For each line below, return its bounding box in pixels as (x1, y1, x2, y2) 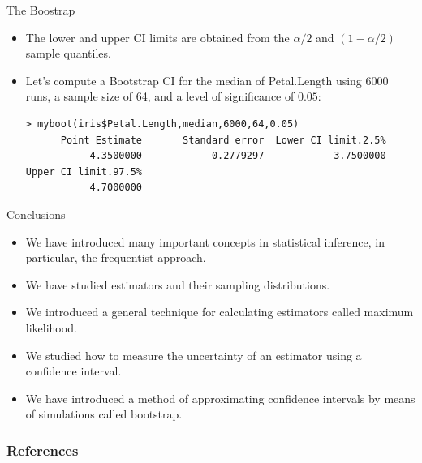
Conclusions (6, 205, 66, 222)
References (6, 439, 79, 460)
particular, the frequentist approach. (25, 249, 206, 266)
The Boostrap (6, 2, 75, 18)
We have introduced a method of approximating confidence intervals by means (25, 389, 416, 406)
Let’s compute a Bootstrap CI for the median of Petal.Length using (25, 71, 362, 88)
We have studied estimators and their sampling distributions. (25, 276, 330, 293)
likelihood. (25, 319, 77, 336)
